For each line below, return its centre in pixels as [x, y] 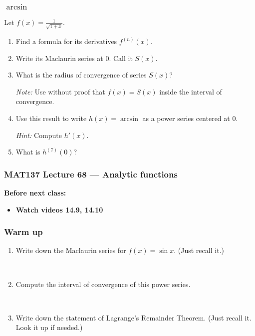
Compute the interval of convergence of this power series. [103, 284]
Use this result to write [51, 118]
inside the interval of [191, 91]
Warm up [23, 232]
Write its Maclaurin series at [59, 58]
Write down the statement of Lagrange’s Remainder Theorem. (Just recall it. [133, 317]
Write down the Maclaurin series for [71, 250]
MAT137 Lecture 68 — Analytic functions [91, 174]
